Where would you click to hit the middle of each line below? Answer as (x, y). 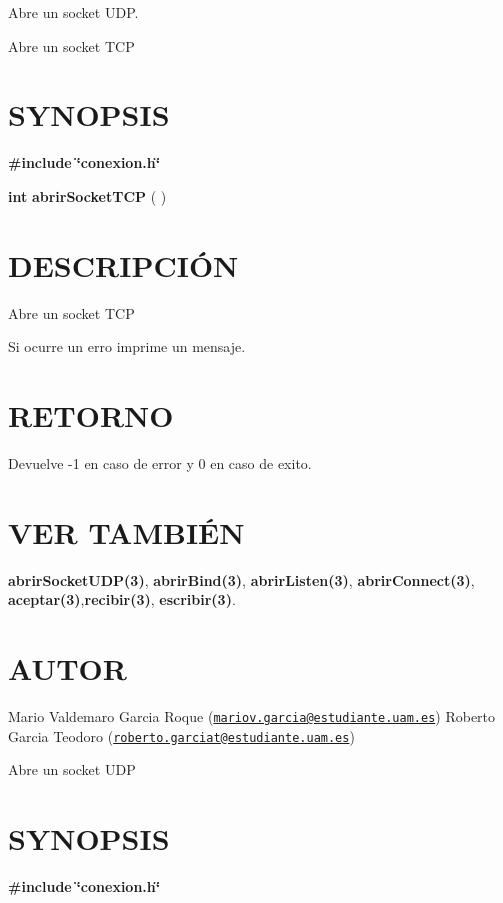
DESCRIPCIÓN (123, 264)
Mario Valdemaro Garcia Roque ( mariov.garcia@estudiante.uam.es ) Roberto (252, 715)
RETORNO (91, 415)
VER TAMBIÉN (126, 531)
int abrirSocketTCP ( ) (87, 195)
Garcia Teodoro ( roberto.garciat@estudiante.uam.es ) (181, 735)
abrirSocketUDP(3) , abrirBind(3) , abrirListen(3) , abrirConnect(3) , (241, 579)
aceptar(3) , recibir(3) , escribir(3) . (122, 599)
